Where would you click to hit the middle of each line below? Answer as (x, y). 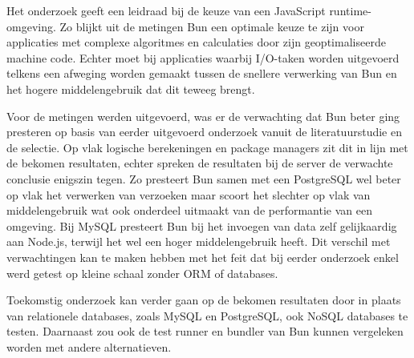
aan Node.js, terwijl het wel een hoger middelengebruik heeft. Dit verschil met (199, 241)
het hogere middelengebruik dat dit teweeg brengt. (131, 88)
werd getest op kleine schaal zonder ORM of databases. (142, 273)
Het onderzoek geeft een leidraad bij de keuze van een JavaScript (166, 10)
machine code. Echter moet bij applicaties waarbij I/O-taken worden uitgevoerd (203, 57)
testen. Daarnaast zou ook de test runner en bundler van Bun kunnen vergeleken (205, 331)
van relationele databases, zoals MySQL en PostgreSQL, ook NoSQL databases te (207, 315)
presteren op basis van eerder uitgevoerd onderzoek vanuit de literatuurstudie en (204, 132)
